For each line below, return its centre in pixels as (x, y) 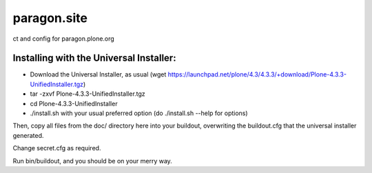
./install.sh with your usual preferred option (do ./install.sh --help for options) (139, 113)
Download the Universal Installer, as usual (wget (98, 74)
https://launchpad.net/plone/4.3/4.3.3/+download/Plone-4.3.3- (257, 74)
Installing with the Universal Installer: (94, 58)
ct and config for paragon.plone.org (64, 39)
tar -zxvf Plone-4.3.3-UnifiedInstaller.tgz (88, 94)
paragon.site (50, 18)
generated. (28, 135)
